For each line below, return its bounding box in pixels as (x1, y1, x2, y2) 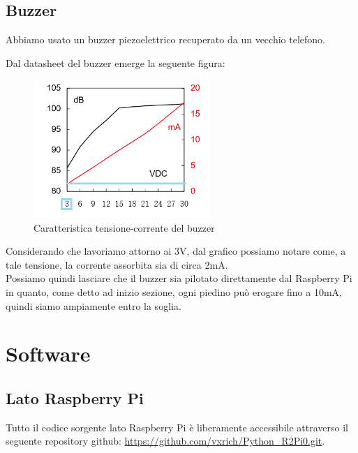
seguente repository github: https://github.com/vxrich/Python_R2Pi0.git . (6, 433, 325, 448)
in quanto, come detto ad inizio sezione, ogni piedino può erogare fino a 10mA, (6, 284, 342, 299)
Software (6, 339, 91, 368)
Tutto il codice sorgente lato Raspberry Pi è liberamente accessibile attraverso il (6, 419, 348, 434)
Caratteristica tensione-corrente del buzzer (33, 220, 215, 235)
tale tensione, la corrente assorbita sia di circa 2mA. (6, 257, 228, 272)
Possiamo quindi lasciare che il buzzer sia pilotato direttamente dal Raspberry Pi (6, 271, 352, 285)
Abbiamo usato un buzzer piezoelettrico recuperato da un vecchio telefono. (6, 32, 325, 47)
